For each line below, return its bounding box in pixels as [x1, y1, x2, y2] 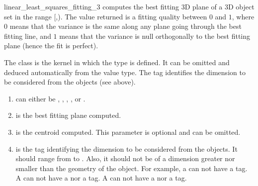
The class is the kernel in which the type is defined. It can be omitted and [4, 57, 230, 67]
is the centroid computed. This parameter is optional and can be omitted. [15, 126, 241, 137]
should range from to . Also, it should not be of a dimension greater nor [15, 153, 235, 164]
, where [232, 11, 255, 21]
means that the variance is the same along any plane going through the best [9, 21, 242, 31]
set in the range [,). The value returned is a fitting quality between [4, 11, 207, 21]
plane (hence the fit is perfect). [4, 40, 98, 51]
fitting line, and [4, 30, 51, 41]
